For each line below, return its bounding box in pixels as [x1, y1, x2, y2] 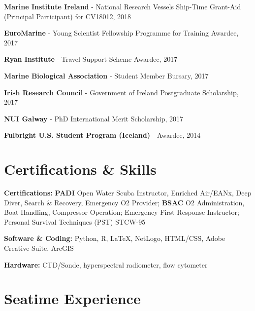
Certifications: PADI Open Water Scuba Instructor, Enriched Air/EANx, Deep [4, 188, 252, 198]
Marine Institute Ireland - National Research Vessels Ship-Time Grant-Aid [4, 1, 241, 11]
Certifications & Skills [4, 159, 157, 179]
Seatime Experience [4, 288, 141, 309]
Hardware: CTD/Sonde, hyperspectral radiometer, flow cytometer [4, 259, 208, 270]
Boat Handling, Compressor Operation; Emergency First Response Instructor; [4, 207, 239, 217]
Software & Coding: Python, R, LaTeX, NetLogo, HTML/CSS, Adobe [4, 233, 225, 243]
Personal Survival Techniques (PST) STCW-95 [4, 216, 146, 227]
